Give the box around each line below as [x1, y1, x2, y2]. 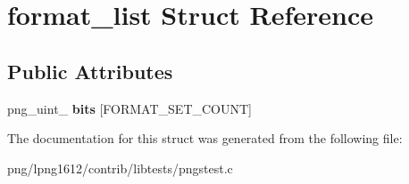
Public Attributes [7, 57, 173, 84]
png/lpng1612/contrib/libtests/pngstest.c [7, 158, 233, 177]
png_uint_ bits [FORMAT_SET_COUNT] [7, 99, 252, 117]
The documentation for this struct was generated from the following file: [7, 129, 403, 148]
